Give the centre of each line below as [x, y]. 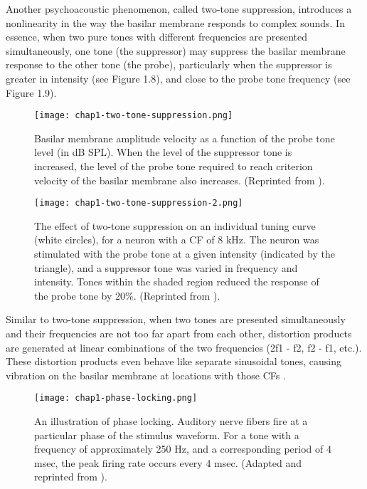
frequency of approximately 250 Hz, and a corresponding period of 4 [183, 449]
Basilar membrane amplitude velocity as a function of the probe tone [185, 138]
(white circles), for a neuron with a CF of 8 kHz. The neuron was [177, 240]
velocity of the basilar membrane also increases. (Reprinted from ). [180, 180]
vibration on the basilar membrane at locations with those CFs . [146, 375]
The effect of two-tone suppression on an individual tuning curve [175, 225]
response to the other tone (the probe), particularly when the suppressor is [169, 64]
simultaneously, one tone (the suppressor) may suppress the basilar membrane [176, 50]
